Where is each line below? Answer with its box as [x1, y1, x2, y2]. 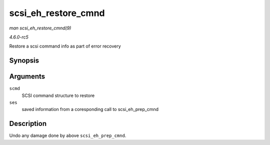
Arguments [9, 72, 45, 81]
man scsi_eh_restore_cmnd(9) [9, 25, 71, 31]
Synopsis [9, 56, 39, 65]
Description [9, 119, 47, 128]
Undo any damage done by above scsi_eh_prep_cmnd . [9, 132, 126, 138]
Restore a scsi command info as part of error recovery [9, 43, 121, 49]
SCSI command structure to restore [21, 92, 95, 98]
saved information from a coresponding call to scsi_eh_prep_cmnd [21, 106, 159, 112]
